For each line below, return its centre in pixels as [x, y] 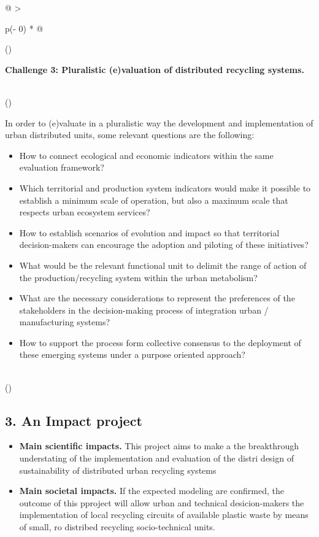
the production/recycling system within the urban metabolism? [138, 277]
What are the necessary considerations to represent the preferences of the [157, 298]
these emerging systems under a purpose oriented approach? [132, 354]
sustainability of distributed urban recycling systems [118, 470]
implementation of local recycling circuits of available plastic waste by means [164, 515]
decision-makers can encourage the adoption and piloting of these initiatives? [164, 245]
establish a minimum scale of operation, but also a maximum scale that [154, 200]
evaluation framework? [62, 167]
